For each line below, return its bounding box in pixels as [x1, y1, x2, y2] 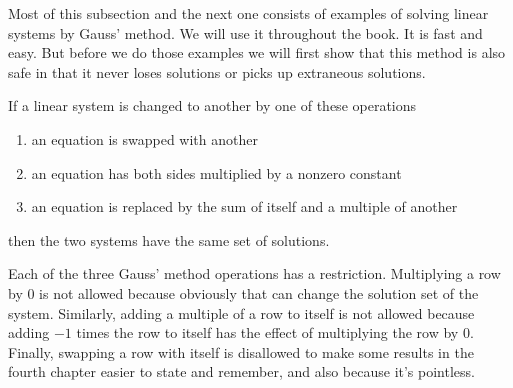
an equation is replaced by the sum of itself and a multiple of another [31, 196, 458, 217]
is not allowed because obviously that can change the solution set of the [39, 282, 479, 303]
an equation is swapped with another [31, 128, 258, 149]
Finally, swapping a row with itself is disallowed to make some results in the [8, 341, 474, 362]
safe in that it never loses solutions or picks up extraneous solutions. [8, 61, 426, 82]
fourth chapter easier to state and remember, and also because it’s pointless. [8, 361, 475, 382]
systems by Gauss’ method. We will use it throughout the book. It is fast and [8, 22, 483, 43]
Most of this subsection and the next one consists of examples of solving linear [8, 3, 489, 23]
